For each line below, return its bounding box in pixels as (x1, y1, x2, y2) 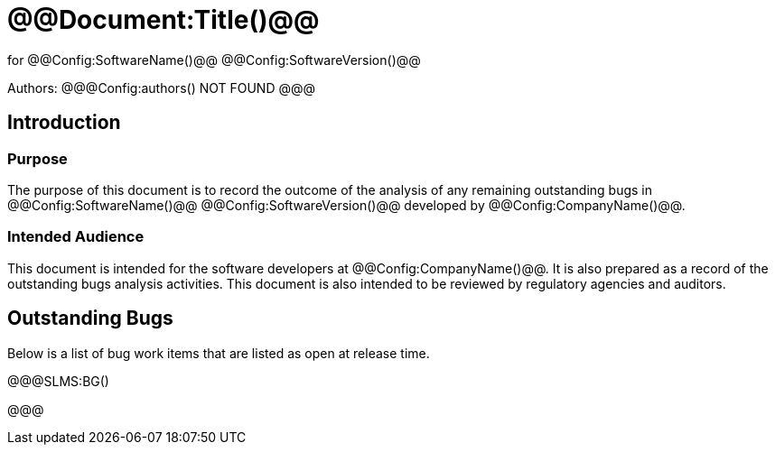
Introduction (7, 111, 121, 134)
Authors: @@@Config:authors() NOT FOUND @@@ (7, 79, 316, 96)
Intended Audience (7, 227, 145, 246)
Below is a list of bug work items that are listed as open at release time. (7, 345, 430, 361)
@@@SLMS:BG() (7, 373, 109, 389)
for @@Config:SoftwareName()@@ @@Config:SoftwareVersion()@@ (7, 51, 421, 68)
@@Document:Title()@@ (7, 5, 320, 35)
